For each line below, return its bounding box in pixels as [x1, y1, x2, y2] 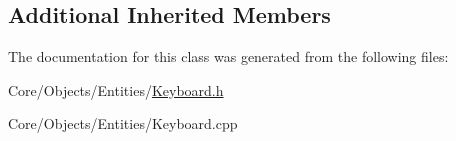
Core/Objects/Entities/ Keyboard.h [8, 79, 224, 100]
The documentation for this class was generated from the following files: [8, 46, 449, 67]
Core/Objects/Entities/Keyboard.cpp [8, 113, 238, 134]
